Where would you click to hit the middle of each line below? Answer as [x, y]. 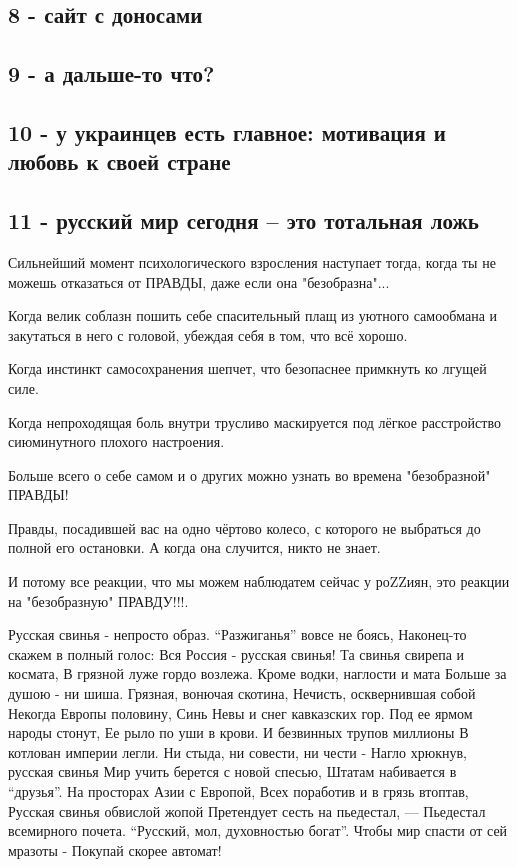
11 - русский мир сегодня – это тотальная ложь [243, 220]
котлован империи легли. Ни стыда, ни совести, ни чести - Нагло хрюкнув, [237, 751]
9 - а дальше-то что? [111, 73]
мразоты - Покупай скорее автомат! [115, 849]
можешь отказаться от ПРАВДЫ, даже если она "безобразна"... [199, 281]
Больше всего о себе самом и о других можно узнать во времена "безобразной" [249, 474]
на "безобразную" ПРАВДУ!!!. [98, 600]
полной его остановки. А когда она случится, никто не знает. [194, 547]
